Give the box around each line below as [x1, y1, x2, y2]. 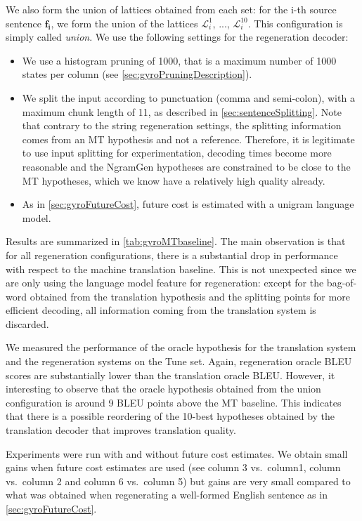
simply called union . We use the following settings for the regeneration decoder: [6, 29, 349, 44]
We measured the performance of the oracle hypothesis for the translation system [6, 340, 356, 355]
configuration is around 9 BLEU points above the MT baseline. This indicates [6, 395, 342, 409]
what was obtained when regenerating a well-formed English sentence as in [6, 487, 328, 502]
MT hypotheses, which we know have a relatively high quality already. [22, 173, 325, 187]
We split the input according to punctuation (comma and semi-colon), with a [22, 90, 355, 105]
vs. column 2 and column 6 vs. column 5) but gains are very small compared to [6, 473, 351, 488]
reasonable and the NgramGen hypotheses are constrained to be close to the [22, 159, 351, 173]
